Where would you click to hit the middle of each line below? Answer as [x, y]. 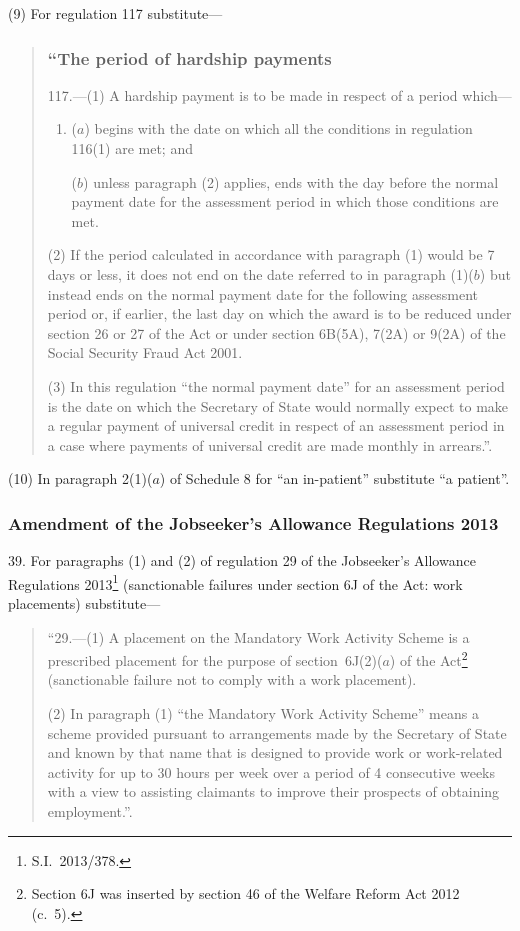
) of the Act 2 [428, 658]
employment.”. [90, 810]
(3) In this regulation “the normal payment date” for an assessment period [276, 385]
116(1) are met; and [132, 148]
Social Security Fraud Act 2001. [145, 352]
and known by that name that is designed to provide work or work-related [275, 752]
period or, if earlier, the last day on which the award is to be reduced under [279, 313]
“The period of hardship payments [189, 57]
